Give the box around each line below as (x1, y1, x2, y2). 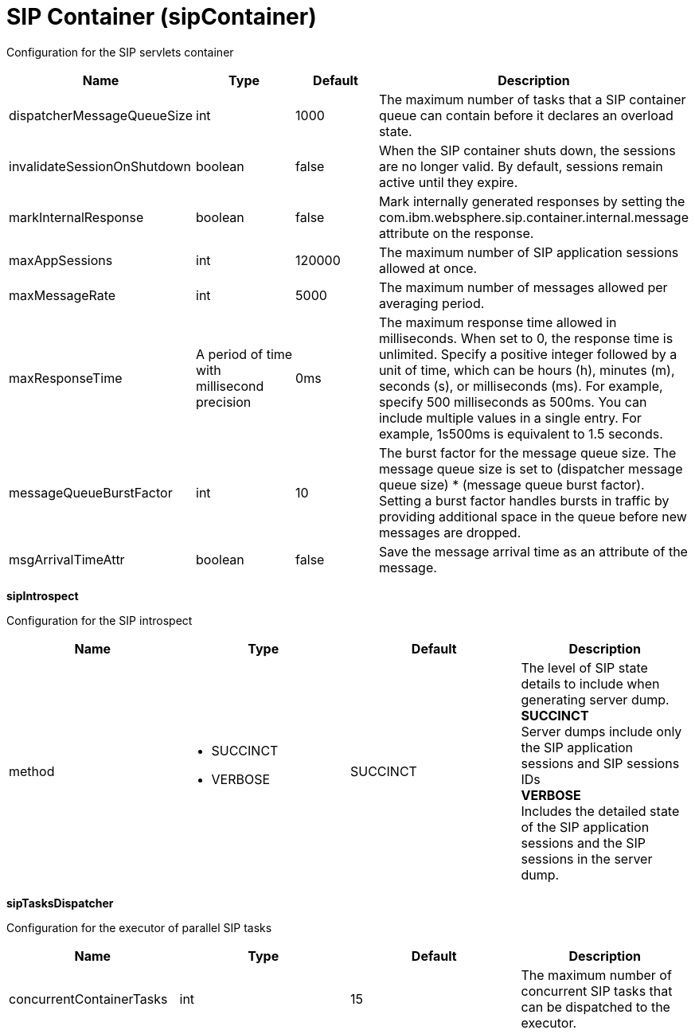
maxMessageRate (9, 287, 116, 303)
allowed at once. (378, 259, 478, 276)
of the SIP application (521, 818, 650, 835)
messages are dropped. (378, 524, 521, 540)
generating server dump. (521, 691, 670, 708)
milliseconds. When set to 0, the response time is (378, 330, 674, 346)
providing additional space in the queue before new (378, 508, 687, 525)
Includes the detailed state (521, 802, 680, 819)
